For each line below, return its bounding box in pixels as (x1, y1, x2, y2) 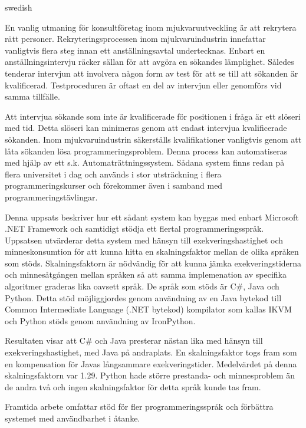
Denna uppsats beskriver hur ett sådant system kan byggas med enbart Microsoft (5, 210, 299, 223)
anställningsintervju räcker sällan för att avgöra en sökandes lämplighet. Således (5, 55, 294, 68)
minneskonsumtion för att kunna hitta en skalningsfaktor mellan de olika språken (5, 245, 299, 258)
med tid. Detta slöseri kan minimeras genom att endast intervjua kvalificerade (5, 121, 287, 134)
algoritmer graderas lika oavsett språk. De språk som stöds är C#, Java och (5, 280, 279, 292)
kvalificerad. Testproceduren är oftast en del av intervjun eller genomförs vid (5, 78, 282, 91)
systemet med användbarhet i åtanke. (5, 412, 140, 424)
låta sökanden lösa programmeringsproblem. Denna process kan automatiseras (5, 144, 288, 157)
